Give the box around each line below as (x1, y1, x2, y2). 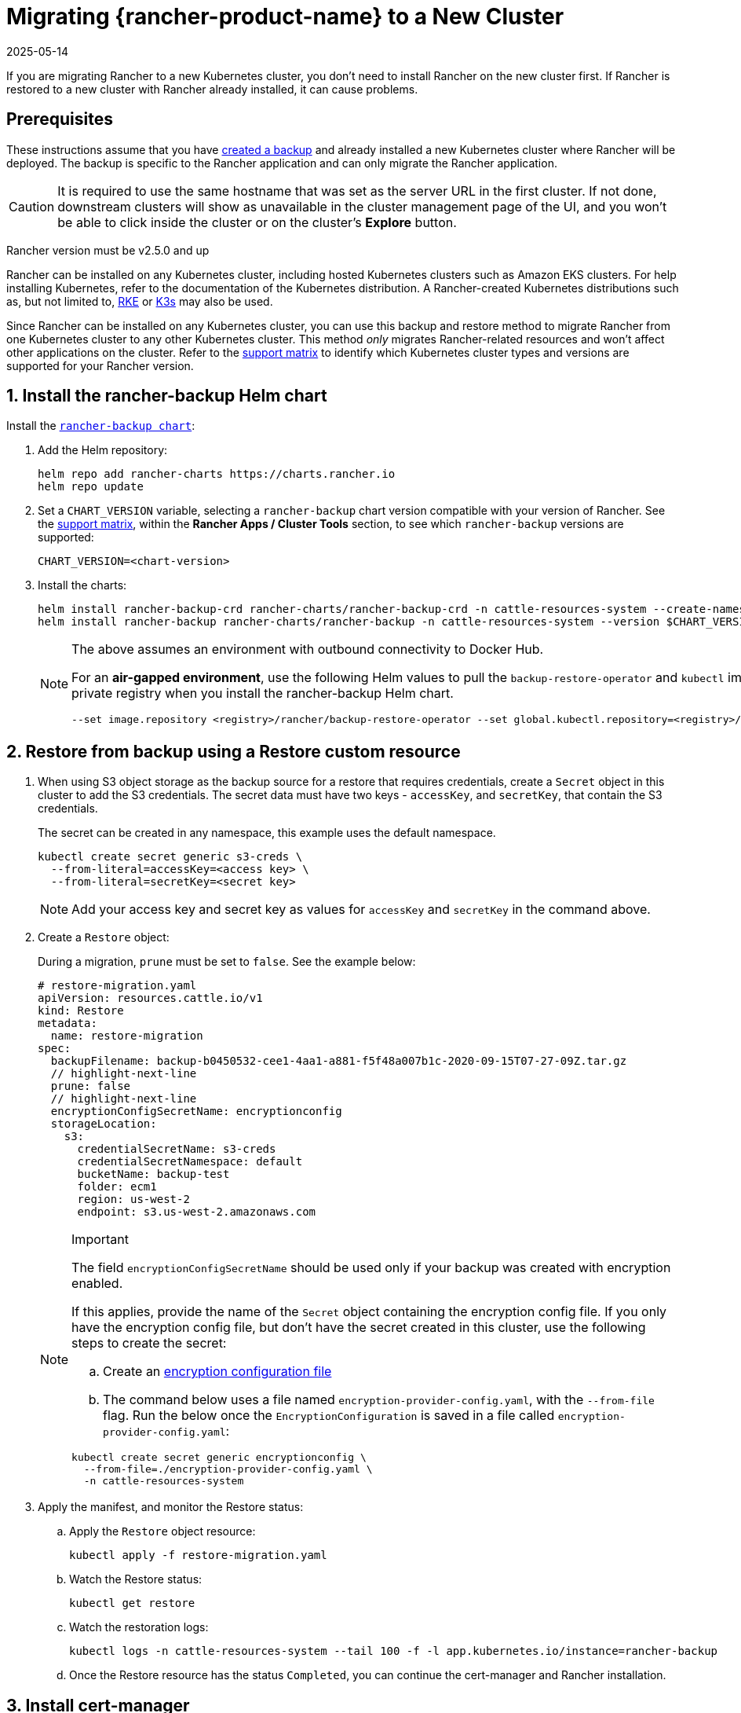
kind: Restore (38, 1004, 124, 1018)
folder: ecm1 (77, 1180, 157, 1194)
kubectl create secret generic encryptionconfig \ (71, 1451, 367, 1464)
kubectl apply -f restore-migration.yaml (69, 1549, 327, 1562)
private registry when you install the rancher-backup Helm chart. (71, 685, 454, 702)
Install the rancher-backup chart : (6, 419, 195, 433)
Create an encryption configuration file (103, 1363, 332, 1380)
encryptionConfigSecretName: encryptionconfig (50, 1105, 342, 1118)
